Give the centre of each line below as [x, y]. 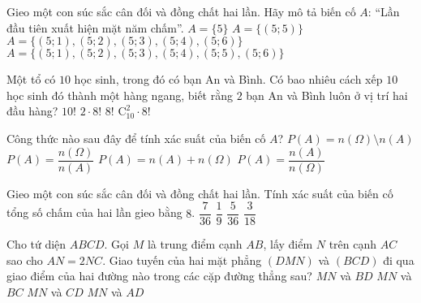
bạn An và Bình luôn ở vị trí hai [327, 95]
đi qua [399, 260]
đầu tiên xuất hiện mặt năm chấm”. [95, 27]
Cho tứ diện [37, 244]
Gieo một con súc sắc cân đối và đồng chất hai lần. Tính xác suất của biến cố [200, 193]
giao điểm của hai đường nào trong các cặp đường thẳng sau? [159, 276]
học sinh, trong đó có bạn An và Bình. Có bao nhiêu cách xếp [228, 79]
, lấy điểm [288, 244]
